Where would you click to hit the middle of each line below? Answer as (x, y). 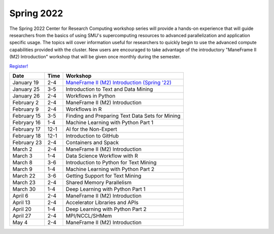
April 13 (21, 202)
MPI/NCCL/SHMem (89, 216)
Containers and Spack (92, 142)
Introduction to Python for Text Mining (111, 162)
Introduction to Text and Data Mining (109, 89)
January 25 (26, 89)
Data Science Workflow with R (102, 156)
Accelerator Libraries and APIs (102, 202)
